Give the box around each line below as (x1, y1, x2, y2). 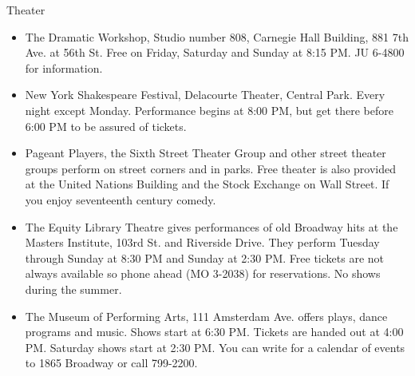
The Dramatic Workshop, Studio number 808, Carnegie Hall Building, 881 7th (25, 28, 409, 45)
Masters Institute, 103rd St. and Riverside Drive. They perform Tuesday (25, 234, 380, 251)
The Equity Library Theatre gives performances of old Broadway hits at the (25, 218, 398, 235)
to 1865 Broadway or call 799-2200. (25, 354, 198, 371)
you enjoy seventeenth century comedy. (25, 191, 216, 208)
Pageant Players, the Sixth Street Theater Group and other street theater (25, 144, 386, 161)
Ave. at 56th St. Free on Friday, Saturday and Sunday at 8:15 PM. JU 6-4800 (25, 44, 405, 61)
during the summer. (25, 280, 122, 297)
